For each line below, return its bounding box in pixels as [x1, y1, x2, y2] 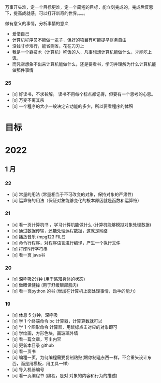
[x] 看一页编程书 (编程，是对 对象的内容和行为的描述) [12, 373, 117, 379]
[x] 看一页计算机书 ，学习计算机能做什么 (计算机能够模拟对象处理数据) [12, 222, 151, 227]
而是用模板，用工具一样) [20, 361, 69, 367]
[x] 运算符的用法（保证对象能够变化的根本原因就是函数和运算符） [12, 198, 142, 204]
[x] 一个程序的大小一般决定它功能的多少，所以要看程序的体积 [12, 103, 133, 109]
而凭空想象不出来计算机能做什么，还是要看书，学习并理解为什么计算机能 [12, 61, 156, 67]
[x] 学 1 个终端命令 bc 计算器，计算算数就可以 [12, 318, 102, 324]
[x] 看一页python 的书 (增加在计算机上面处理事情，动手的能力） [12, 288, 139, 294]
